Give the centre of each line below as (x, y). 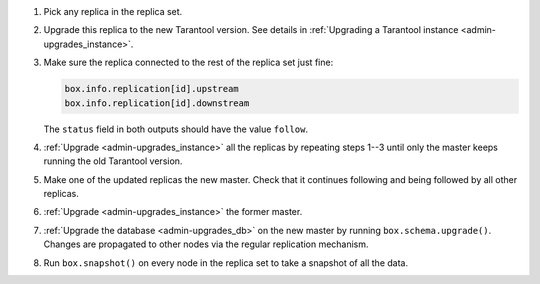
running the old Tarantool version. (113, 161)
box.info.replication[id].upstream (151, 89)
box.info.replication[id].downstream (157, 103)
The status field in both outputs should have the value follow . (176, 129)
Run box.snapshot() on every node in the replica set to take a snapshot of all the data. (226, 262)
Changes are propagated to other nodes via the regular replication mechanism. (206, 244)
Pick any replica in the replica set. (113, 11)
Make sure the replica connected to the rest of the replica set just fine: (188, 62)
